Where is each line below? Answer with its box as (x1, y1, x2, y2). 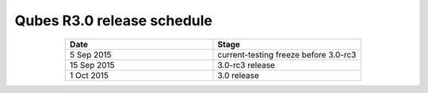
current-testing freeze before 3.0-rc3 (217, 49, 357, 60)
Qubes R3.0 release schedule (14, 12, 213, 29)
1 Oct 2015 (70, 69, 109, 80)
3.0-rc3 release (217, 59, 275, 70)
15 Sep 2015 (70, 59, 115, 70)
